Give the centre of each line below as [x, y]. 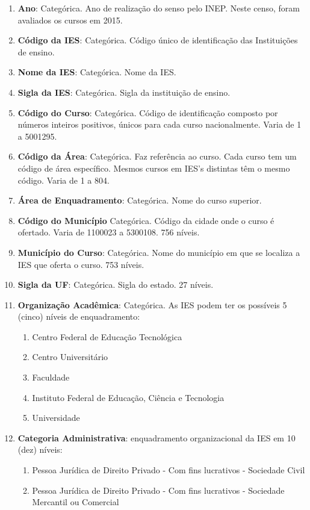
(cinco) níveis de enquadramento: [79, 316]
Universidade [56, 418]
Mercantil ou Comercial [76, 502]
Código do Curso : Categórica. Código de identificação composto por [148, 112]
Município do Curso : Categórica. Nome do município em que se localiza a [159, 252]
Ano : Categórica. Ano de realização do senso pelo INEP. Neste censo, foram [159, 8]
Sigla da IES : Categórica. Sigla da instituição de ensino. [124, 92]
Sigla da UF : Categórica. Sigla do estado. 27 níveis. [116, 285]
